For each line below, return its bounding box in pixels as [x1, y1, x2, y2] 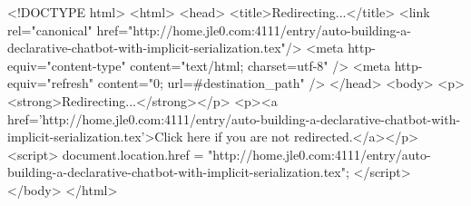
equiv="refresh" [7, 74, 94, 93]
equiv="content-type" [7, 55, 126, 74]
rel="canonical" [7, 20, 93, 39]
